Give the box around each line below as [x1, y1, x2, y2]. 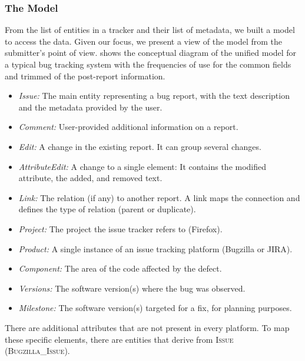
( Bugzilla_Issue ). [5, 345, 70, 357]
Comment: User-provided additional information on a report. [18, 121, 238, 133]
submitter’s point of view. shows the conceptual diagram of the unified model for [5, 46, 297, 59]
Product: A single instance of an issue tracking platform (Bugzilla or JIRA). [18, 242, 293, 255]
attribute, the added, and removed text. [18, 172, 163, 184]
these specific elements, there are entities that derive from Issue [5, 333, 234, 345]
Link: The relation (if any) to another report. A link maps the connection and [18, 191, 300, 203]
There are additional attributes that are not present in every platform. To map [5, 321, 290, 333]
